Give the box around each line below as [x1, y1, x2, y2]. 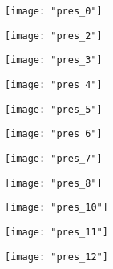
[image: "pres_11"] [5, 226, 108, 238]
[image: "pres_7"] [5, 152, 103, 164]
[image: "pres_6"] [5, 128, 103, 140]
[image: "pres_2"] [5, 30, 103, 42]
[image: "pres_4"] [5, 78, 103, 90]
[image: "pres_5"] [5, 103, 103, 115]
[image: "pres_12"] [5, 251, 108, 263]
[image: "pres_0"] [5, 6, 103, 17]
